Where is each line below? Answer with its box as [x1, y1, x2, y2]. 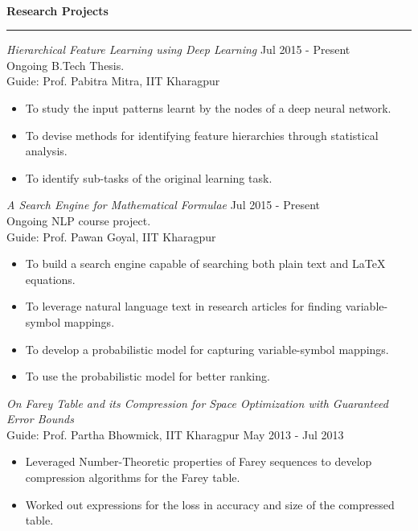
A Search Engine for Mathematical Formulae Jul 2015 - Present [6, 196, 321, 213]
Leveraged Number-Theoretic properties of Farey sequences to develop [25, 453, 372, 470]
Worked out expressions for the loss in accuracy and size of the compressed [25, 496, 395, 512]
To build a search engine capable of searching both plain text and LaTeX [25, 255, 386, 272]
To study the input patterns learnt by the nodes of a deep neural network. [25, 99, 391, 116]
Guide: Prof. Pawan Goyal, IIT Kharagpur [6, 228, 216, 245]
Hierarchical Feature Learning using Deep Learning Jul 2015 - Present [6, 41, 350, 58]
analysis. [25, 142, 68, 159]
